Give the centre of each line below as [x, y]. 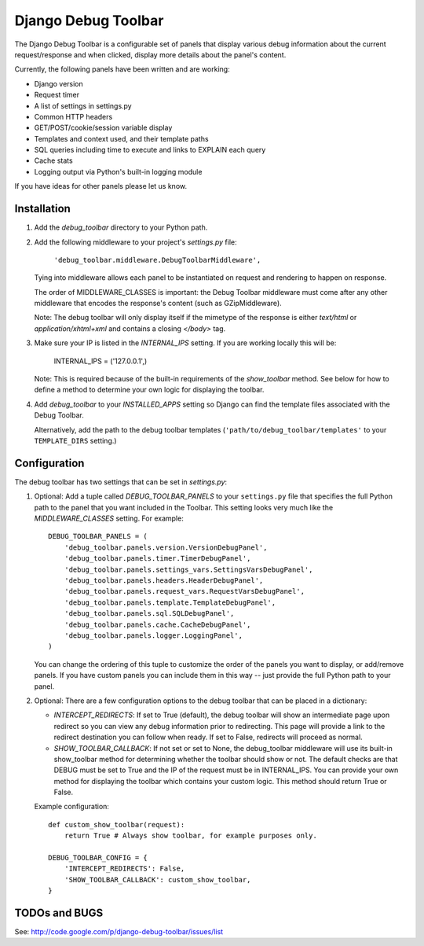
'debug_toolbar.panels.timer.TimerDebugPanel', [157, 559]
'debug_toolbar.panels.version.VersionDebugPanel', [166, 547]
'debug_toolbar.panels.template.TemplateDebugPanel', [170, 602]
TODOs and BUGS [59, 913]
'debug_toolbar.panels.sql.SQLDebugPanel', [149, 614]
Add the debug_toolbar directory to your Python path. [121, 227]
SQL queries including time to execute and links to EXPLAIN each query [150, 150]
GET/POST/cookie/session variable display [103, 128]
